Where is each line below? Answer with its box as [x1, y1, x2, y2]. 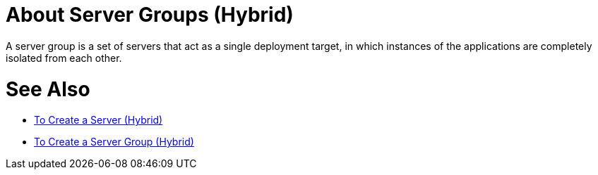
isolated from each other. [6, 51, 122, 64]
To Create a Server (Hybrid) [34, 114, 163, 127]
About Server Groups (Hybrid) [6, 3, 294, 27]
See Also [6, 77, 90, 101]
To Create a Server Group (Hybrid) [34, 136, 194, 148]
